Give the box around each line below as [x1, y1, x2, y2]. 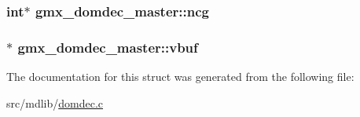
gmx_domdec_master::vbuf [17, 37, 198, 57]
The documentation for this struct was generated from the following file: [6, 68, 354, 85]
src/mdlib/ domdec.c [6, 94, 104, 111]
